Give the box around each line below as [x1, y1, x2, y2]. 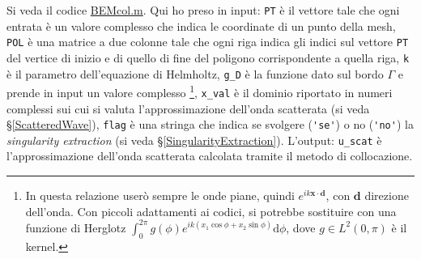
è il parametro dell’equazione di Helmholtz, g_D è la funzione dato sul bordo [6, 65, 384, 82]
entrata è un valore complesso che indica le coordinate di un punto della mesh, [6, 17, 396, 34]
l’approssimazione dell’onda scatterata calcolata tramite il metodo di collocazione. [6, 147, 413, 164]
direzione [364, 187, 409, 204]
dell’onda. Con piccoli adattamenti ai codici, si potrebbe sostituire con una [25, 202, 397, 219]
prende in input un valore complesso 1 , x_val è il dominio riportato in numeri [6, 82, 393, 100]
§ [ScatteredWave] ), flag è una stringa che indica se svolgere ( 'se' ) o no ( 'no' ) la [6, 116, 414, 133]
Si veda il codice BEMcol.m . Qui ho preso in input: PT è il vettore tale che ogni [6, 2, 400, 18]
